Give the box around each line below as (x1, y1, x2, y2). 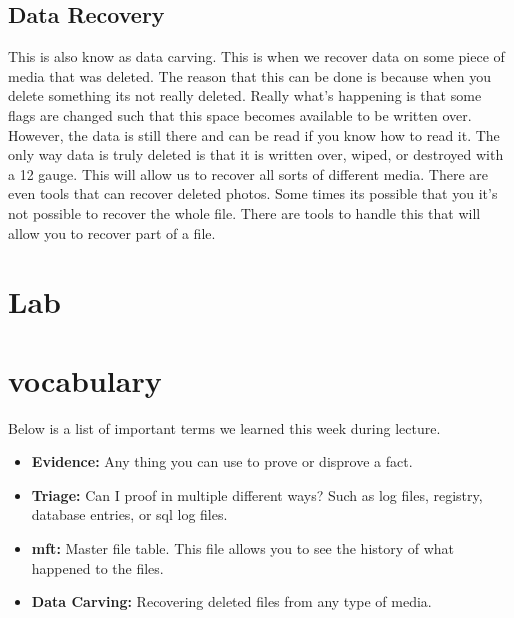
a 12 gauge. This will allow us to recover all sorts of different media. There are (8, 163, 488, 184)
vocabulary (8, 359, 162, 400)
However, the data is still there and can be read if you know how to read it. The (8, 124, 500, 145)
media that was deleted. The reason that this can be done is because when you (8, 65, 491, 86)
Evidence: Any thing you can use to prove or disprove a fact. (31, 451, 413, 472)
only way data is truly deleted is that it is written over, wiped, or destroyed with (8, 144, 504, 165)
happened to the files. (31, 557, 164, 578)
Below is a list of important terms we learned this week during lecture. (8, 417, 441, 438)
